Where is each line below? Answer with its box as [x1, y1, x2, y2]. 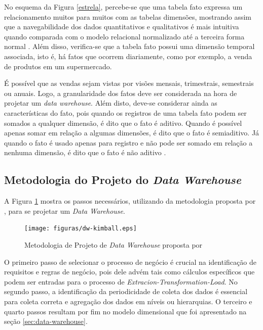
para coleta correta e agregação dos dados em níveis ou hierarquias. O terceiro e [4, 296, 252, 306]
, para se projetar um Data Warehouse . [4, 205, 125, 216]
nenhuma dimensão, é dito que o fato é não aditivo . [4, 147, 166, 158]
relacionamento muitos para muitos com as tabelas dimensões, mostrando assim [4, 11, 252, 22]
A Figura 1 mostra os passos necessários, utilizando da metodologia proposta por [4, 196, 256, 206]
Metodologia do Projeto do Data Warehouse [4, 172, 241, 187]
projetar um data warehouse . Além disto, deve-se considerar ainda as [4, 98, 217, 108]
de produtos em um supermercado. [4, 61, 112, 71]
